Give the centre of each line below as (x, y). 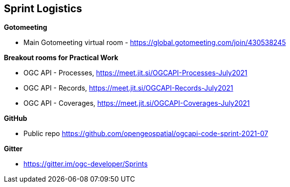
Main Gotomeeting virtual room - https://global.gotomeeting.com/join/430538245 (155, 43)
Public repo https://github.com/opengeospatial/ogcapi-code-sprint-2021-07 (146, 134)
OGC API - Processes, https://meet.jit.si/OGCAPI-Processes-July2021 (135, 73)
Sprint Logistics (43, 9)
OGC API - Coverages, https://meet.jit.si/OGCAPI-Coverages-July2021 (137, 103)
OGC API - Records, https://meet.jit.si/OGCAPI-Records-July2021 (128, 88)
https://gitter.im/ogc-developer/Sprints (86, 164)
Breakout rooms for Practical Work (61, 58)
